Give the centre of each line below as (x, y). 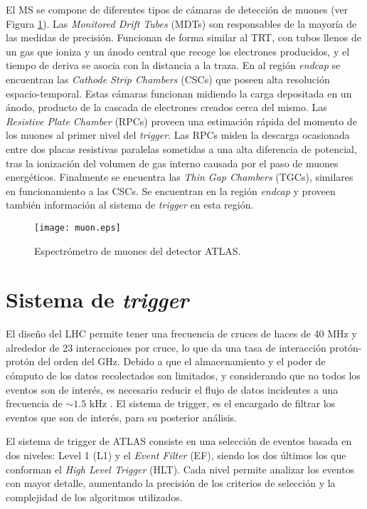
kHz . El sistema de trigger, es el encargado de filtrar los (212, 403)
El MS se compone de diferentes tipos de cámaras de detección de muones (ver (177, 9)
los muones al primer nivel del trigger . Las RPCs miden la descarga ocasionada (178, 135)
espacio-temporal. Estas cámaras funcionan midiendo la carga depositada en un (179, 93)
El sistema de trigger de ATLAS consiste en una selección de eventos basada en (179, 441)
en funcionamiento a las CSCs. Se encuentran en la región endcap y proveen (171, 190)
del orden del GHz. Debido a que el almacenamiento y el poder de (182, 361)
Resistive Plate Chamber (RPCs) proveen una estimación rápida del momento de (181, 121)
